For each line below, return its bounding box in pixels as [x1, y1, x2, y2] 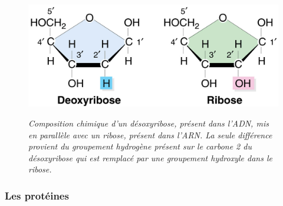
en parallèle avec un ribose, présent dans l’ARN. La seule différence [28, 128, 272, 141]
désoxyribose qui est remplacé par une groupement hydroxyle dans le [28, 151, 272, 164]
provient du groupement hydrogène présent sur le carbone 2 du [28, 140, 252, 152]
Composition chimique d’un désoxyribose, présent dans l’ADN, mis [28, 117, 269, 129]
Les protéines [5, 188, 69, 202]
